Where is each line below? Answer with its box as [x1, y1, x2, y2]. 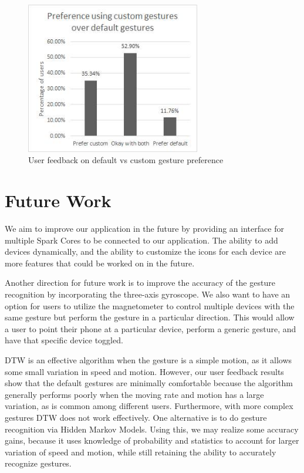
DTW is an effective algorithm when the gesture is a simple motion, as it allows [5, 353, 292, 366]
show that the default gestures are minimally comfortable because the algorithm [5, 377, 293, 389]
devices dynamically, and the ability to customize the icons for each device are [5, 245, 286, 258]
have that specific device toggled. [5, 334, 123, 346]
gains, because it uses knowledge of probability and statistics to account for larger [5, 434, 299, 447]
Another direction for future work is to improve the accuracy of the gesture [5, 276, 275, 289]
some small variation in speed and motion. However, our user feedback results [5, 365, 284, 377]
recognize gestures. [5, 457, 72, 469]
